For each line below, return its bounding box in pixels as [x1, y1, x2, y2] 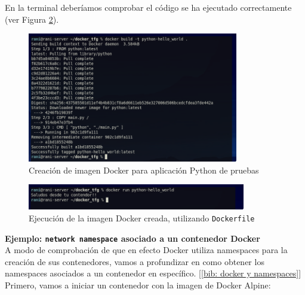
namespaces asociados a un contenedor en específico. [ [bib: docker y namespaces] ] [5, 267, 301, 279]
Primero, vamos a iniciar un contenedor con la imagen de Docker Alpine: [5, 279, 271, 291]
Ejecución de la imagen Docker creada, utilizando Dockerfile [29, 211, 255, 224]
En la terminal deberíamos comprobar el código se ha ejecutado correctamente [5, 1, 292, 13]
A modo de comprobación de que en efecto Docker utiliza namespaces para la [5, 244, 288, 256]
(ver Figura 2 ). [5, 13, 59, 25]
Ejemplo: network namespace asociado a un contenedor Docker [5, 232, 260, 244]
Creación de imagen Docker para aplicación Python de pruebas [29, 163, 259, 176]
